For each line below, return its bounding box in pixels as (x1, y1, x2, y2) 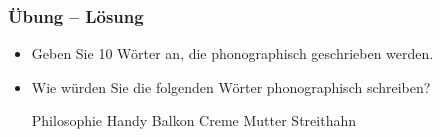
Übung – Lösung (8, 3, 144, 28)
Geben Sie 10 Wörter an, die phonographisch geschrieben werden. (31, 43, 434, 64)
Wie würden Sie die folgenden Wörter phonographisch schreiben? (31, 76, 431, 97)
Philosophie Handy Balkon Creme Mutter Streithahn (31, 110, 356, 131)
